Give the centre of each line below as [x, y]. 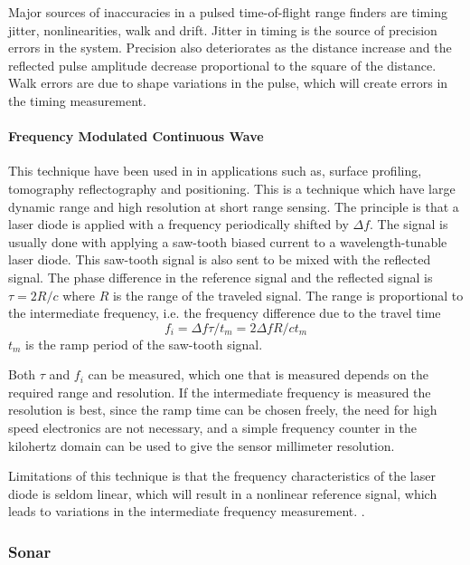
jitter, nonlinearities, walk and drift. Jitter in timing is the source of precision [223, 29]
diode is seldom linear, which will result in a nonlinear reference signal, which [223, 493]
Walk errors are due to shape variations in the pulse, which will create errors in [228, 83]
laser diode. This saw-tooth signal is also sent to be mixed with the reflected [220, 259]
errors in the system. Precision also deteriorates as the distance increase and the [230, 48]
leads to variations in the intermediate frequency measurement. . [187, 511]
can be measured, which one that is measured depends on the [258, 374]
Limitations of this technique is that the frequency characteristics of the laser [222, 476]
